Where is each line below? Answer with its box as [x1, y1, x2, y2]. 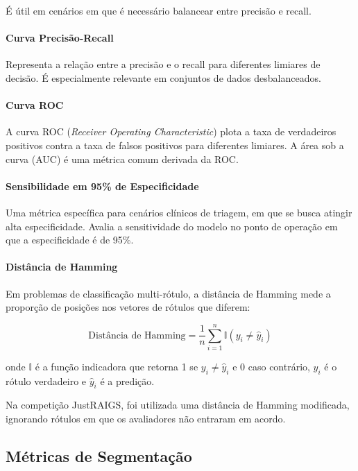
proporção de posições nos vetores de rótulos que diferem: [6, 300, 250, 314]
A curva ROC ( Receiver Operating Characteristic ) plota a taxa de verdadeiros [6, 124, 336, 139]
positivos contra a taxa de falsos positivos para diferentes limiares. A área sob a [6, 137, 344, 152]
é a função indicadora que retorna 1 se [35, 359, 198, 373]
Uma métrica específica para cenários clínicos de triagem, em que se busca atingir [6, 205, 352, 219]
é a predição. [100, 373, 155, 388]
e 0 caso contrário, [232, 359, 310, 373]
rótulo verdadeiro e [6, 373, 87, 388]
